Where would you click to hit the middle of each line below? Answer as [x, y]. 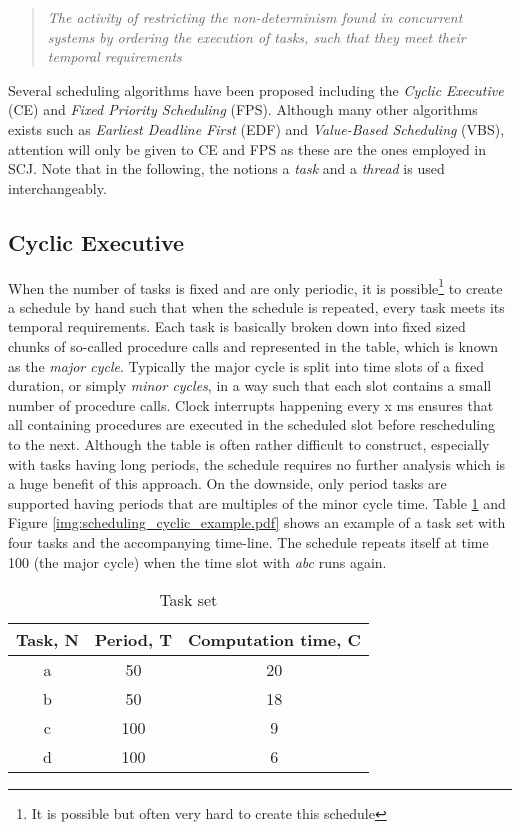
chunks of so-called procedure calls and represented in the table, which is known [253, 345]
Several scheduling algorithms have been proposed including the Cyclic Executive [256, 89]
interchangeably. [57, 187]
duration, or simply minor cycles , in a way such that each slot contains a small [250, 385]
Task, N [47, 640]
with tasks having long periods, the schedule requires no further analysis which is [257, 463]
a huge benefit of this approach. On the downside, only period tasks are [227, 483]
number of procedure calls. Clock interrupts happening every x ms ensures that [251, 404]
